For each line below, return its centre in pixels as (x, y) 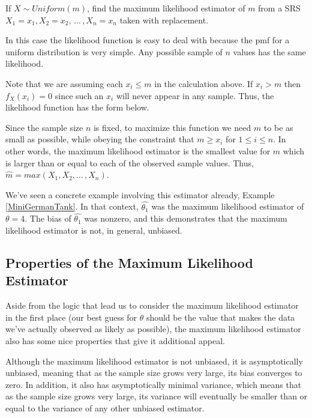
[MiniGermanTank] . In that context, (72, 206)
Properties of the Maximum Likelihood (130, 262)
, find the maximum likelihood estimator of (166, 8)
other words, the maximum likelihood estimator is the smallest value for (138, 150)
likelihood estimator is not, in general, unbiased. (94, 230)
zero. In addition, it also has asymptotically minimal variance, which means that (154, 384)
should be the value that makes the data (220, 317)
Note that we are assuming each (64, 83)
